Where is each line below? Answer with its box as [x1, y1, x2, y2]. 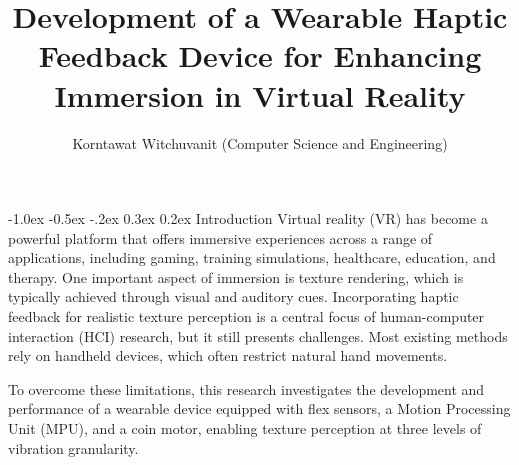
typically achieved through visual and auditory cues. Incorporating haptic [8, 286, 459, 307]
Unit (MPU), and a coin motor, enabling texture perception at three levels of [8, 418, 482, 439]
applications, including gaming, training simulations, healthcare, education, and [8, 247, 496, 268]
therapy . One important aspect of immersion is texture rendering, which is [8, 266, 464, 287]
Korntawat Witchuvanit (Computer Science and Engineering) [72, 132, 448, 153]
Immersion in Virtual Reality [54, 74, 466, 115]
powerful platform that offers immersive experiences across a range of [8, 227, 433, 248]
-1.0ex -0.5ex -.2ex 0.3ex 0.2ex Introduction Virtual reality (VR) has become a [8, 208, 488, 229]
